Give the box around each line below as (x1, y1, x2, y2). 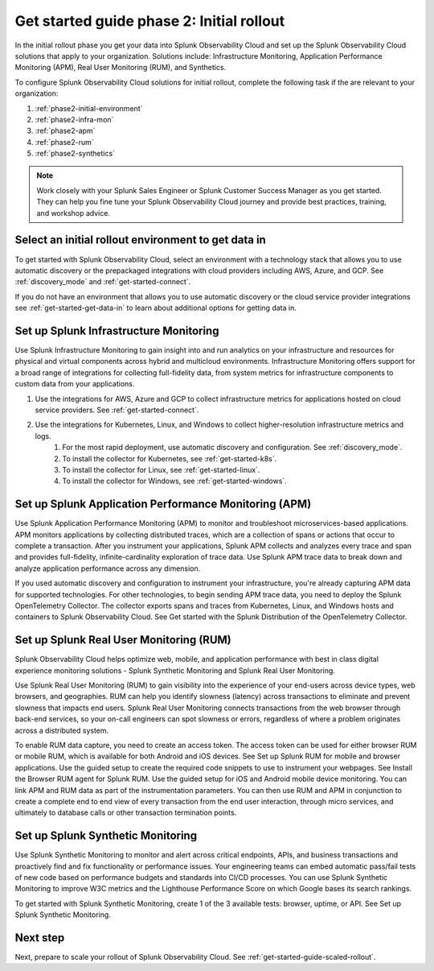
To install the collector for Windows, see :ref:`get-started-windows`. (62, 476, 287, 486)
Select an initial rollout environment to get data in (14, 233, 267, 247)
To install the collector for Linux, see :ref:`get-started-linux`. (62, 465, 260, 474)
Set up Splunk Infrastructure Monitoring (14, 324, 219, 337)
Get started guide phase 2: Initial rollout (14, 12, 285, 30)
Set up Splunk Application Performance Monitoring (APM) (14, 498, 312, 511)
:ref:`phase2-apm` (35, 126, 96, 136)
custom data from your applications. (14, 379, 135, 389)
